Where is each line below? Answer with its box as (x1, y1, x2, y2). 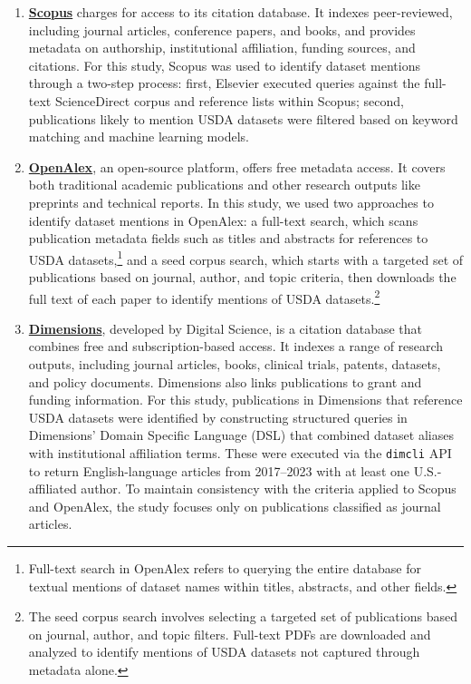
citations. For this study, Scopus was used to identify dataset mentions (28, 55, 420, 74)
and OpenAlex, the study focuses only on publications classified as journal (28, 496, 441, 515)
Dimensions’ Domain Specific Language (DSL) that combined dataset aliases (28, 425, 454, 445)
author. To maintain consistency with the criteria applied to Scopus (81, 479, 457, 498)
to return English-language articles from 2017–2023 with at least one (28, 461, 409, 480)
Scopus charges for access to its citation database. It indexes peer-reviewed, (28, 3, 453, 21)
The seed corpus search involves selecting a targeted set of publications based (28, 607, 457, 626)
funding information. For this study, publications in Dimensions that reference (28, 390, 463, 409)
